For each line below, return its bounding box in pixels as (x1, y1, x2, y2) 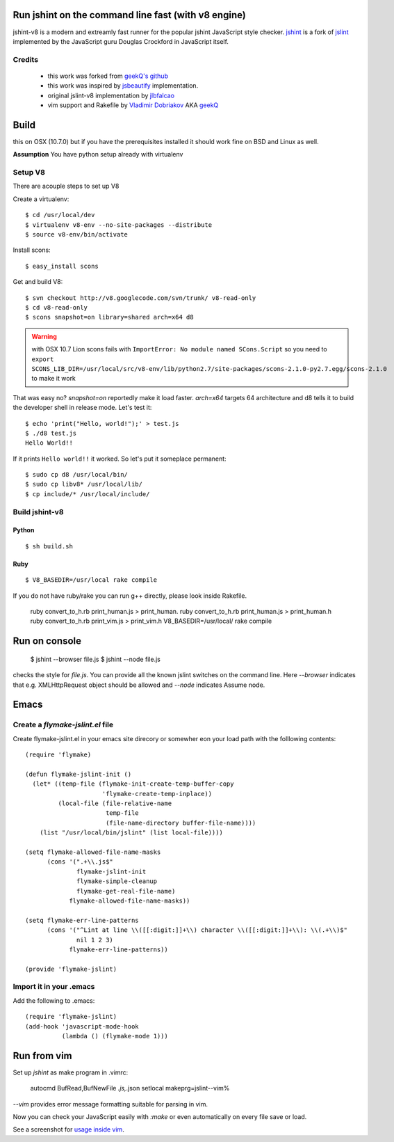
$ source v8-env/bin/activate (25, 230, 129, 239)
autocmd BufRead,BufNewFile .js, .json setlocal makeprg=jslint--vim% (30, 1084, 230, 1093)
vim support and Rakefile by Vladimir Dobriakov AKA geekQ (47, 101, 219, 109)
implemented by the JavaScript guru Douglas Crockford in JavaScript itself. (13, 37, 229, 45)
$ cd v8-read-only (25, 303, 88, 311)
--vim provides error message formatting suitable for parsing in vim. (13, 1100, 208, 1108)
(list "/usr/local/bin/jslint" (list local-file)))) (39, 829, 224, 836)
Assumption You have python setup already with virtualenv (13, 150, 183, 159)
